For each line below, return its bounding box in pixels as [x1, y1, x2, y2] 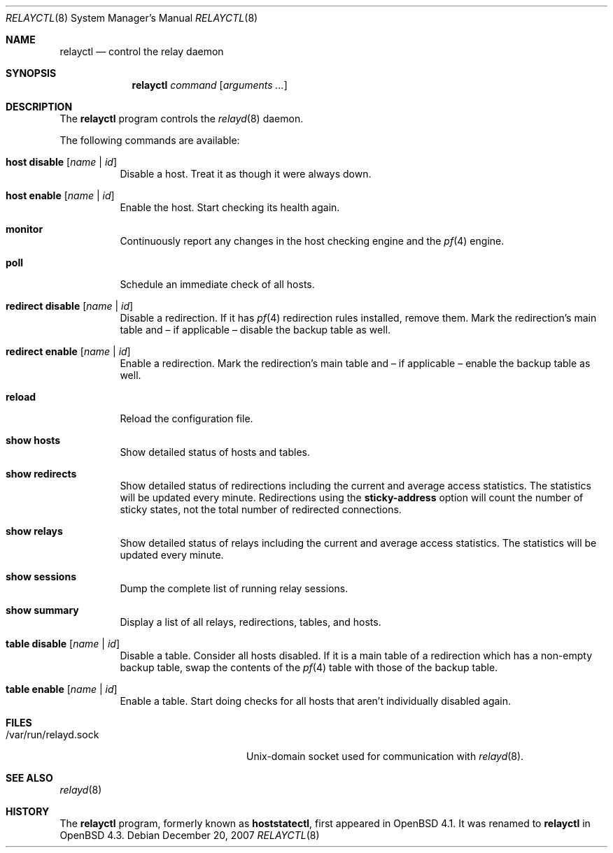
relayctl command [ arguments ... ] [132, 79, 288, 91]
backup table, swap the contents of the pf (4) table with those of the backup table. [120, 661, 498, 673]
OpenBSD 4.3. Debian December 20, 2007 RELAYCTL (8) [59, 829, 320, 841]
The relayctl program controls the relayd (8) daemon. [59, 113, 304, 124]
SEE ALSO [6, 772, 53, 784]
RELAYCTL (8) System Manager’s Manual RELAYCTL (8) [6, 12, 258, 24]
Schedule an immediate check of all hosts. [120, 278, 315, 290]
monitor [6, 223, 43, 235]
